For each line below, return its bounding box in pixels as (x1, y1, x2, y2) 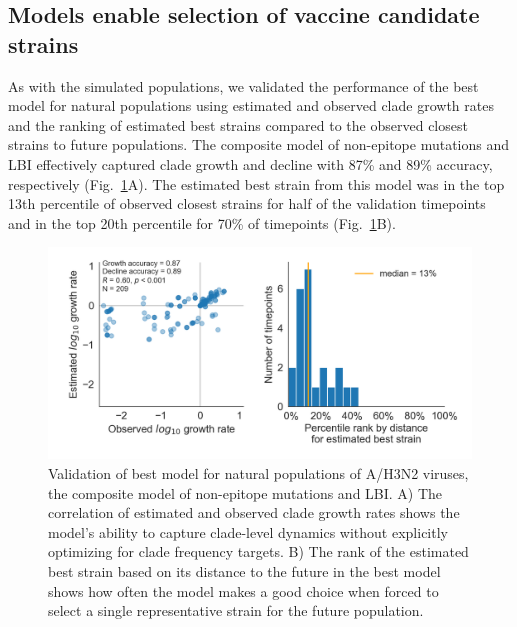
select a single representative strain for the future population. (48, 600, 424, 621)
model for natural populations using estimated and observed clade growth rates (8, 95, 494, 116)
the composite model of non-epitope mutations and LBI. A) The (48, 482, 443, 503)
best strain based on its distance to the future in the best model (48, 560, 441, 581)
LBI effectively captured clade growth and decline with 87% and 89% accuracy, (8, 153, 493, 174)
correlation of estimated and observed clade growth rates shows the (48, 502, 460, 523)
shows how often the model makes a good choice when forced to (48, 580, 439, 601)
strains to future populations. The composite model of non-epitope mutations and (8, 134, 510, 155)
